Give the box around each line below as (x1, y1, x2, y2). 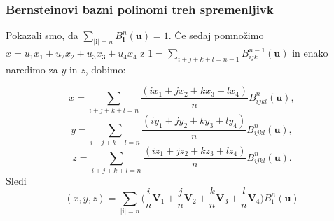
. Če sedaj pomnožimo (168, 28, 264, 43)
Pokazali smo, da (6, 28, 78, 43)
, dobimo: (85, 62, 126, 76)
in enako (292, 45, 328, 60)
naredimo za (6, 62, 58, 76)
